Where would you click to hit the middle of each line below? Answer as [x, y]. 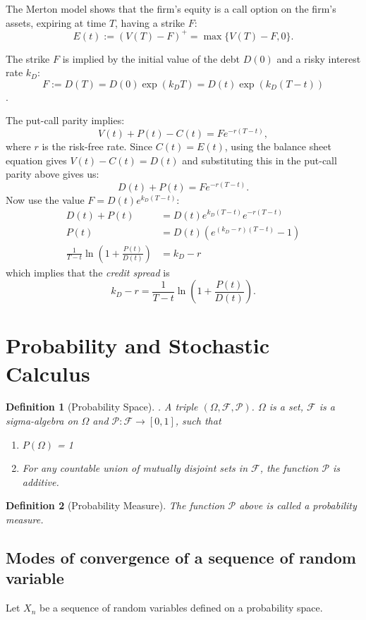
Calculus [48, 373]
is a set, [286, 407]
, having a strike [150, 22]
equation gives [36, 160]
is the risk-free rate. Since [97, 146]
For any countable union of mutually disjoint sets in [135, 468]
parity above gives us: [53, 174]
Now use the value [45, 199]
